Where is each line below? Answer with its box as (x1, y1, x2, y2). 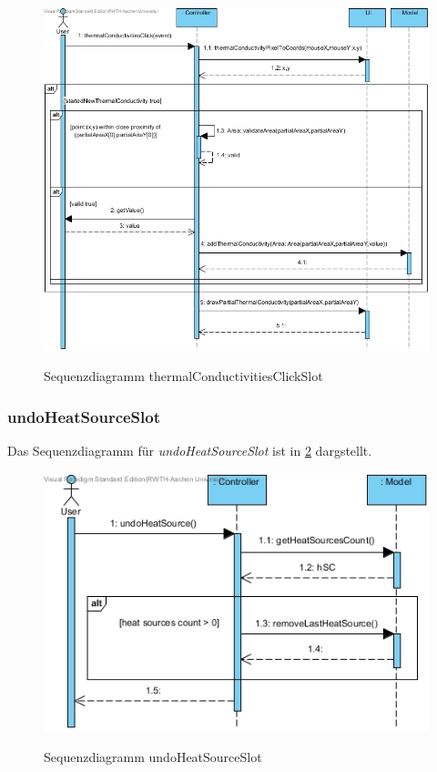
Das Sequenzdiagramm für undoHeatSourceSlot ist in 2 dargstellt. (7, 441, 372, 460)
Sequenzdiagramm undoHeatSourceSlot (44, 746, 262, 766)
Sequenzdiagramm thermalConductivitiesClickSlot (44, 366, 323, 386)
